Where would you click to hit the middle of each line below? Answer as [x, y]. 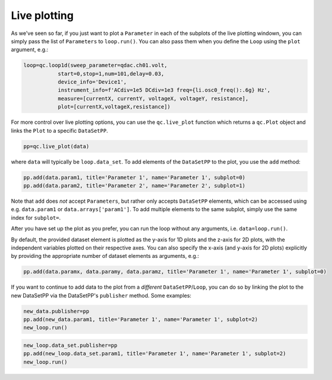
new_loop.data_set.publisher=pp [71, 346]
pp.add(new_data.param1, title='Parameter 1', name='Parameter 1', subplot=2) [141, 320]
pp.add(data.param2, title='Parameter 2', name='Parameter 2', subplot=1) [135, 186]
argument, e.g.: [30, 50]
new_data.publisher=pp [56, 311]
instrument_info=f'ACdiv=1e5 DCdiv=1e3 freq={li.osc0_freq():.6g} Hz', [164, 90]
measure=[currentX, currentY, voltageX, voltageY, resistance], [153, 98]
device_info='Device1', [92, 82]
